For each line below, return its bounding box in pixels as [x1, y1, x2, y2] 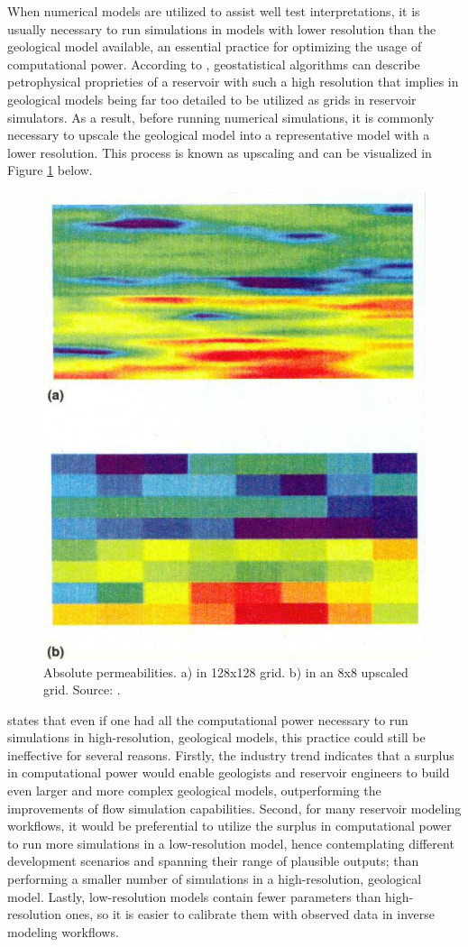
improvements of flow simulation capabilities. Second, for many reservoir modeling [7, 798, 462, 817]
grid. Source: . [43, 680, 121, 699]
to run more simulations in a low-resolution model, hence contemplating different [7, 833, 454, 852]
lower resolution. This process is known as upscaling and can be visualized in [7, 143, 432, 161]
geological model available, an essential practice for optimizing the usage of [7, 37, 422, 56]
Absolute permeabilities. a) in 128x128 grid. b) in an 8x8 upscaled [43, 662, 408, 681]
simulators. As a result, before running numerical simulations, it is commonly [7, 107, 435, 126]
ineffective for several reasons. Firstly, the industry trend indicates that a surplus [7, 745, 454, 764]
